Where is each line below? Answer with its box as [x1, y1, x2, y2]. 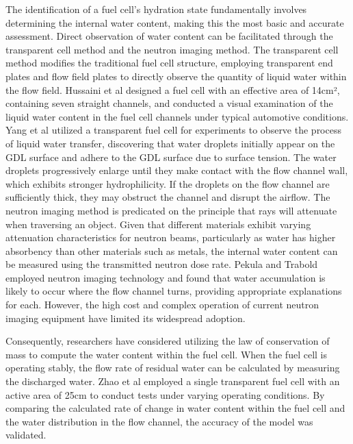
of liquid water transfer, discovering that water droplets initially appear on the [5, 136, 335, 150]
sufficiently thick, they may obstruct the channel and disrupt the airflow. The [5, 190, 330, 204]
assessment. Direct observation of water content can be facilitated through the [5, 29, 333, 43]
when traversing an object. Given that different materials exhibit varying [5, 217, 311, 231]
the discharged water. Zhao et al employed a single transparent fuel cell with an [5, 374, 340, 388]
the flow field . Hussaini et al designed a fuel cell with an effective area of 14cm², [5, 82, 340, 97]
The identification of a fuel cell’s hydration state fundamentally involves [5, 2, 307, 16]
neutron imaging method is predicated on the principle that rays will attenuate [5, 203, 337, 217]
